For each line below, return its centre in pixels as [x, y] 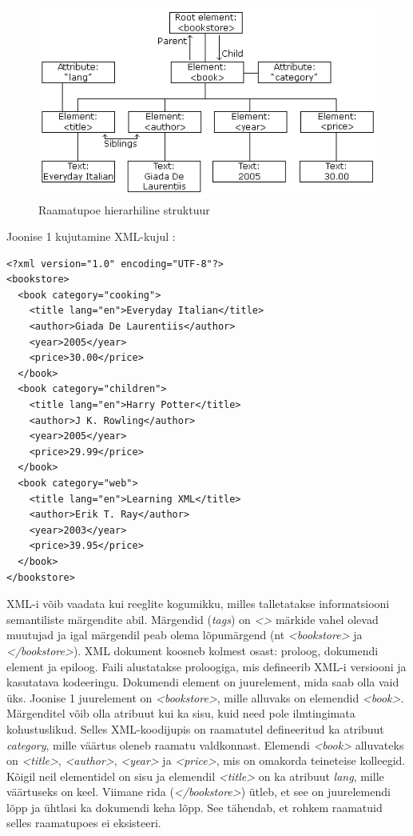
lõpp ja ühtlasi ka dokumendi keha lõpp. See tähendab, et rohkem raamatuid [195, 807]
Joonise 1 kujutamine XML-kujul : [91, 236]
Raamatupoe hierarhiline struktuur [124, 209]
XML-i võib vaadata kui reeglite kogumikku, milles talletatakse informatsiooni [198, 604]
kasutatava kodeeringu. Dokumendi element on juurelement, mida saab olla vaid [203, 682]
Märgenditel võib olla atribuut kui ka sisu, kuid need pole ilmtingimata [181, 713]
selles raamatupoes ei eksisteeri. [84, 823]
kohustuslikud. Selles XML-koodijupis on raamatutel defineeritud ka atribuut [195, 728]
